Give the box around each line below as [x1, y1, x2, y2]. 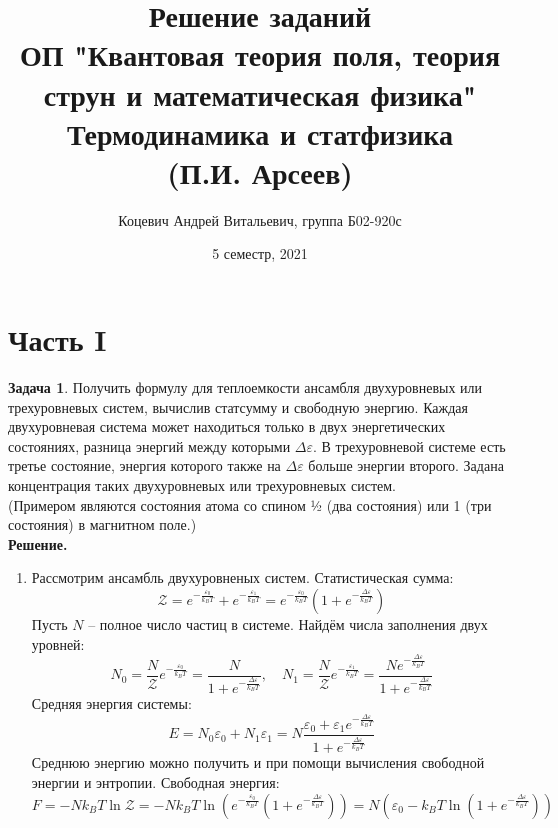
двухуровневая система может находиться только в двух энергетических [8, 416, 446, 437]
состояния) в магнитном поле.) [8, 514, 197, 535]
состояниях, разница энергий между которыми [8, 435, 291, 456]
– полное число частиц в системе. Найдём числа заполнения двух [88, 613, 488, 634]
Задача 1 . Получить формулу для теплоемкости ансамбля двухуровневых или [8, 377, 483, 397]
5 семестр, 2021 [212, 243, 308, 264]
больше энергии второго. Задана [308, 455, 504, 476]
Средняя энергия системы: [31, 692, 192, 713]
